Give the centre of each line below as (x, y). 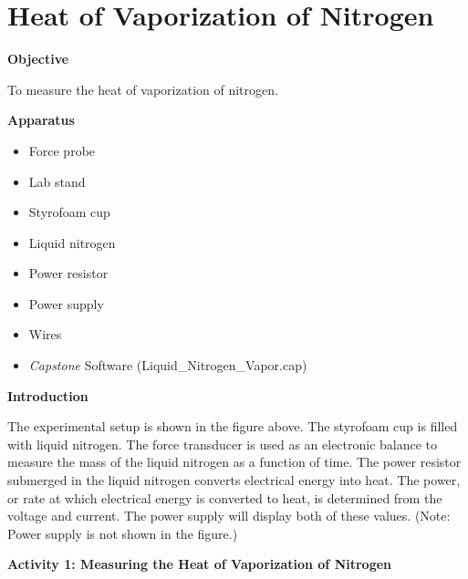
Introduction (48, 395)
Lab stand (57, 181)
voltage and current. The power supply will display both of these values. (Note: (229, 516)
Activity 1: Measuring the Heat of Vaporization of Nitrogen (200, 564)
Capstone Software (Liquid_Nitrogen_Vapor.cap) (168, 365)
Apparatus (41, 120)
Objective (38, 59)
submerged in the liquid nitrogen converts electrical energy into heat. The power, (234, 480)
